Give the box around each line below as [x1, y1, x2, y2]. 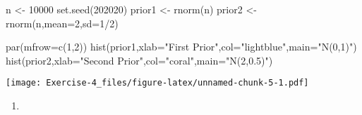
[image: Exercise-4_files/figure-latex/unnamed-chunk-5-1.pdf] [6, 78, 309, 88]
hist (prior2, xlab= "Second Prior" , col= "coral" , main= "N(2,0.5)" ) [6, 53, 273, 67]
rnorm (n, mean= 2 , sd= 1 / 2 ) [6, 15, 119, 30]
